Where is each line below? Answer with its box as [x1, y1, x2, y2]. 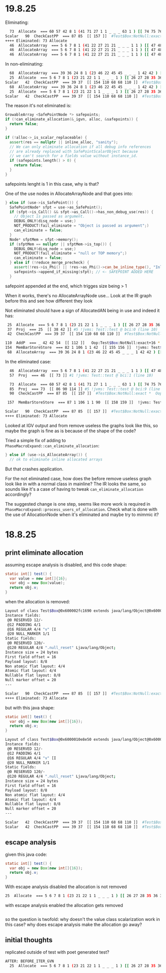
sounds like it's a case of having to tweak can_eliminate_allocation [5, 486, 144, 492]
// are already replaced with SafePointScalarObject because [9, 149, 138, 154]
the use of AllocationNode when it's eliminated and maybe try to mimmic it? [5, 512, 159, 518]
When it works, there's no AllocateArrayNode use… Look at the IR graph [5, 292, 152, 298]
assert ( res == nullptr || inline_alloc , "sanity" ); [9, 139, 119, 144]
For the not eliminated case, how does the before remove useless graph [5, 475, 152, 481]
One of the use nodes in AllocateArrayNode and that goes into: [5, 191, 133, 196]
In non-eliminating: [5, 61, 43, 67]
